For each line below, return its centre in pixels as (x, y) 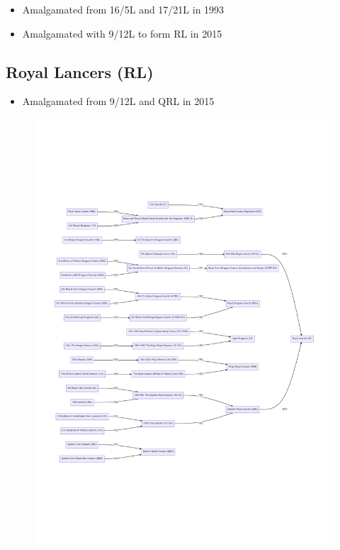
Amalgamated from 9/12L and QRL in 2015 (118, 101)
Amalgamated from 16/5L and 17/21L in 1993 (123, 9)
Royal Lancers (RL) (80, 71)
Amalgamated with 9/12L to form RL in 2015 (122, 33)
